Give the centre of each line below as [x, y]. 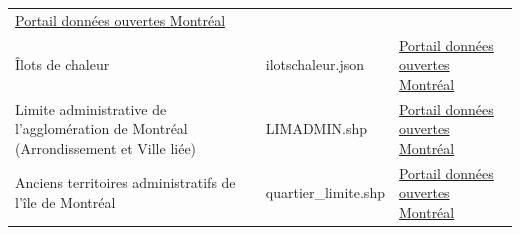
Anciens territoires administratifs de [125, 182]
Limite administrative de [91, 108]
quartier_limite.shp [325, 192]
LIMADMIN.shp [316, 128]
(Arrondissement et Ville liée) [106, 147]
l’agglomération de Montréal [101, 128]
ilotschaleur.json [314, 64]
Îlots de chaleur [62, 64]
